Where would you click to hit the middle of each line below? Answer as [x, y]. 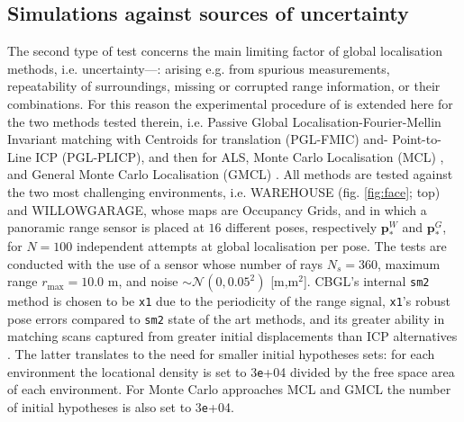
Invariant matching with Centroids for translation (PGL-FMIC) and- [198, 139]
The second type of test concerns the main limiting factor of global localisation [225, 51]
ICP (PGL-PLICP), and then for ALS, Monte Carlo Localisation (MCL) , [240, 156]
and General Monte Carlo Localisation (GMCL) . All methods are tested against [230, 174]
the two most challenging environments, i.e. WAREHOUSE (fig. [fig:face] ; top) [224, 191]
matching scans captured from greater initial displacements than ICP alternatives [232, 336]
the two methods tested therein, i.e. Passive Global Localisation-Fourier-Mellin [224, 121]
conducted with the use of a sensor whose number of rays [165, 263]
